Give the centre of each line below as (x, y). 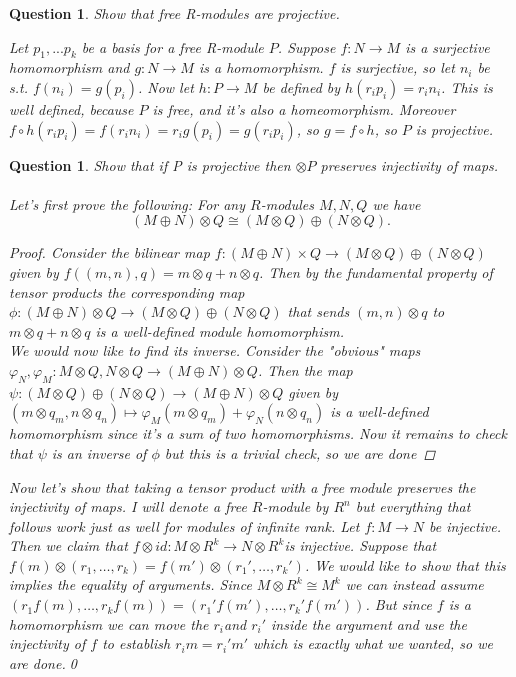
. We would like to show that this (405, 564)
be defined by (301, 86)
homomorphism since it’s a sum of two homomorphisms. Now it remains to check (258, 433)
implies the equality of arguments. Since (130, 584)
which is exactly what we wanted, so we (373, 643)
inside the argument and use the (369, 623)
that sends (318, 311)
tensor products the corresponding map (127, 291)
